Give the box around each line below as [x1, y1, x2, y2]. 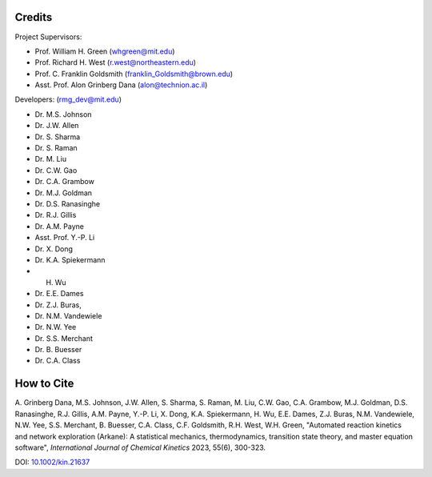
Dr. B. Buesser [34, 345, 82, 355]
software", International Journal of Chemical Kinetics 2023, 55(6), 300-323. [14, 443, 266, 452]
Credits [14, 10, 53, 24]
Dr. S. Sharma [34, 132, 81, 142]
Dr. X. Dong [34, 244, 74, 254]
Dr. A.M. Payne [34, 221, 84, 231]
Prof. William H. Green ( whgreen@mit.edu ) [34, 46, 175, 56]
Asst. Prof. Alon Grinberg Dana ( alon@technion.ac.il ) [34, 80, 208, 90]
